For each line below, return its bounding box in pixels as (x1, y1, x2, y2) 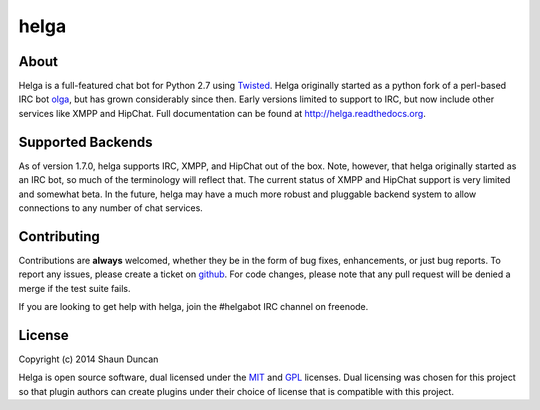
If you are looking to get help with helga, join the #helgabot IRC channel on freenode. (18, 301, 369, 312)
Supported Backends (18, 133, 154, 150)
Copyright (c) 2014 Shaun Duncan (18, 353, 159, 365)
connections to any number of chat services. (18, 201, 204, 214)
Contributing (18, 228, 100, 245)
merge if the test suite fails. (18, 282, 131, 294)
